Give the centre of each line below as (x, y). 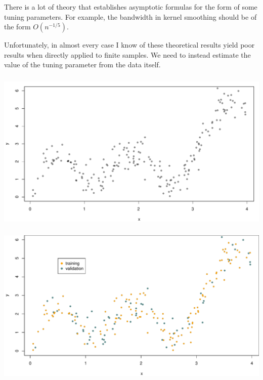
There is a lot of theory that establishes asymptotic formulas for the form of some (131, 6)
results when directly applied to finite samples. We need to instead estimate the (127, 54)
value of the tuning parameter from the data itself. (82, 65)
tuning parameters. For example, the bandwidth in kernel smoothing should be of (130, 16)
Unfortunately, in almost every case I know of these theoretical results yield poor (129, 45)
